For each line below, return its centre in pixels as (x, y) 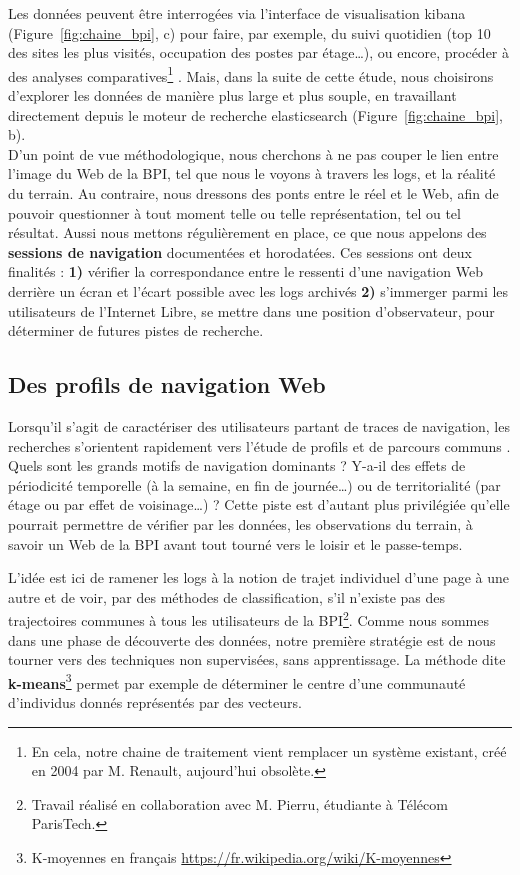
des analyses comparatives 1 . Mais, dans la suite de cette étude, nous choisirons (251, 74)
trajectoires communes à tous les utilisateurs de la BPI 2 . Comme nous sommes (249, 618)
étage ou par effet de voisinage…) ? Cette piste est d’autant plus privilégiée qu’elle (259, 504)
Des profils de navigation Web (167, 384)
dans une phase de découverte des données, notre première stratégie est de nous (252, 639)
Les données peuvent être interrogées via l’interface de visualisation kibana (237, 13)
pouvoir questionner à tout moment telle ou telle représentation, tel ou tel (234, 212)
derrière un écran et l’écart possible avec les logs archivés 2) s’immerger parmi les (258, 290)
